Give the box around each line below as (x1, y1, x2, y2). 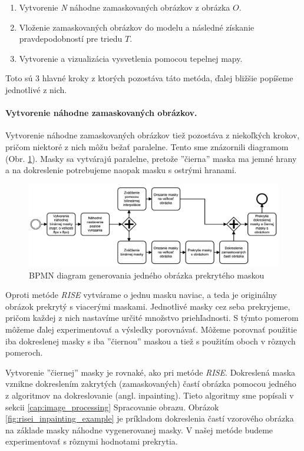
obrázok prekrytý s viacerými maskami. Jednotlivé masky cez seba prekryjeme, (5, 300, 290, 312)
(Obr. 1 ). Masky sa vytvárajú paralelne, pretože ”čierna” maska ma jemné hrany (5, 152, 297, 164)
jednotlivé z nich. (5, 83, 67, 95)
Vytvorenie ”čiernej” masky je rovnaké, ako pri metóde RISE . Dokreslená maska (5, 366, 296, 378)
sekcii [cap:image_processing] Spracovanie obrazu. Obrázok (5, 400, 219, 413)
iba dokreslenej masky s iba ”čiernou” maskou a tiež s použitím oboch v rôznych (5, 334, 296, 347)
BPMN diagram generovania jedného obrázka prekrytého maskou (29, 268, 265, 281)
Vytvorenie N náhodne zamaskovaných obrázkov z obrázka (19, 1, 230, 13)
